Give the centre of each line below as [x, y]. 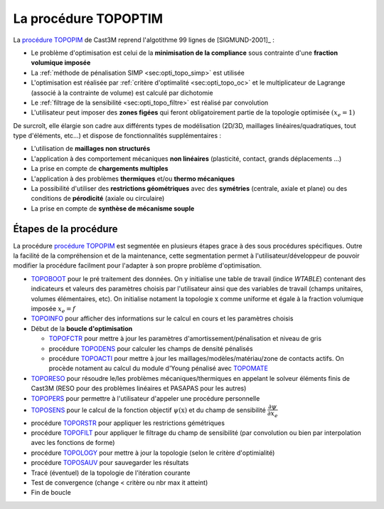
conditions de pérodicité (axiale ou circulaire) [98, 199]
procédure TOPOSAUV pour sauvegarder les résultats [110, 463]
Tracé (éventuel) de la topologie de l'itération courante [111, 473]
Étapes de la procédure [65, 229]
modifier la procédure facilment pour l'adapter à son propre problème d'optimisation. [138, 266]
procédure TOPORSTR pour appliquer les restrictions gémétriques [128, 423]
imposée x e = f [53, 310]
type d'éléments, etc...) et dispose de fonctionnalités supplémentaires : [117, 136]
